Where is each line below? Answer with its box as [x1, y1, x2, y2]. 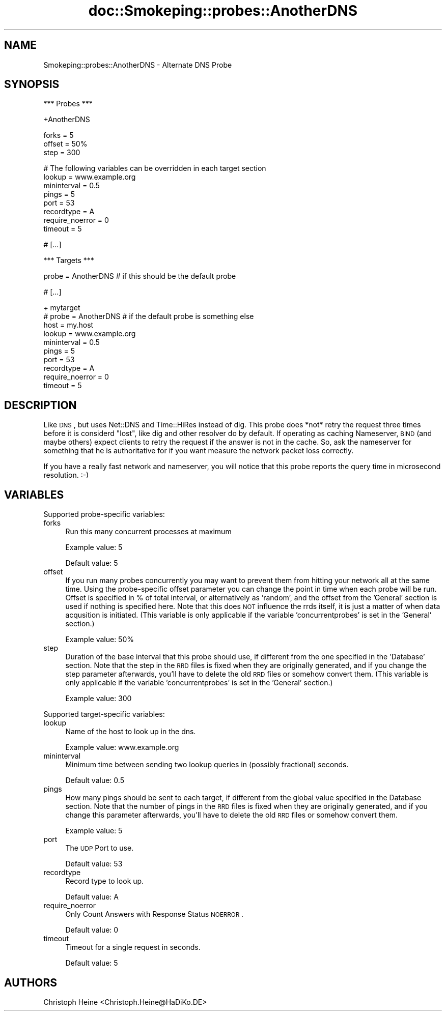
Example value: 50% [65, 635, 134, 644]
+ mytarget [43, 303, 80, 312]
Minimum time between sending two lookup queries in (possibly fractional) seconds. [65, 760, 349, 769]
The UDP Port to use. [65, 844, 134, 853]
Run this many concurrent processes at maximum [65, 527, 232, 536]
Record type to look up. [65, 877, 144, 886]
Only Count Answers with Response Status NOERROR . [65, 910, 244, 919]
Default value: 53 [65, 859, 123, 868]
